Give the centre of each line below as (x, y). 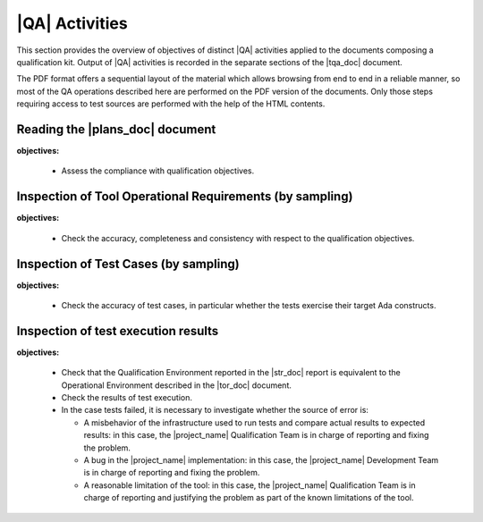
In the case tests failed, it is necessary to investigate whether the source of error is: (215, 410)
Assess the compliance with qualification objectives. (158, 171)
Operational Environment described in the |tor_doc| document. (177, 385)
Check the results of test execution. (127, 398)
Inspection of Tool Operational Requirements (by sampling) (185, 197)
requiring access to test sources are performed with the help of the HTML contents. (171, 104)
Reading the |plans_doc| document (116, 129)
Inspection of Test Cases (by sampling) (128, 264)
